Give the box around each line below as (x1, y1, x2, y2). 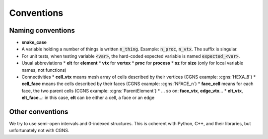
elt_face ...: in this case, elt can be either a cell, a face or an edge (21, 94, 155, 101)
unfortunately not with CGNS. (9, 128, 69, 134)
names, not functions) (21, 67, 67, 73)
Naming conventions (9, 26, 75, 35)
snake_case (21, 40, 47, 46)
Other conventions (9, 108, 68, 116)
